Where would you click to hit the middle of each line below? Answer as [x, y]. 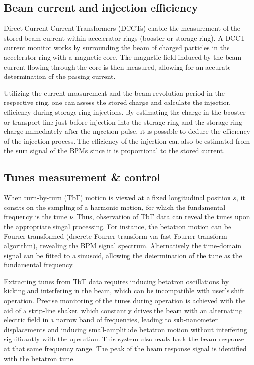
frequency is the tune [36, 217]
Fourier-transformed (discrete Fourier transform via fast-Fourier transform [115, 236]
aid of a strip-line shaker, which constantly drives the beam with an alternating [123, 310]
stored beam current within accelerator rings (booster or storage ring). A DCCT [125, 38]
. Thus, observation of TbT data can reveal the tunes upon [161, 217]
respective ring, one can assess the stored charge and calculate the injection [117, 102]
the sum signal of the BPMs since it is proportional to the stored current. [114, 150]
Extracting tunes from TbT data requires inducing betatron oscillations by [116, 281]
